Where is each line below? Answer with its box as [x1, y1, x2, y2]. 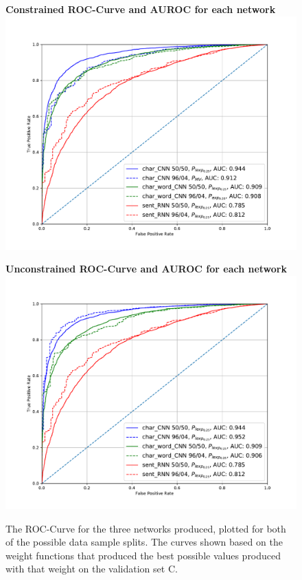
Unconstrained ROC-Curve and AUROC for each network [5, 261, 287, 276]
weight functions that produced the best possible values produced [5, 548, 281, 562]
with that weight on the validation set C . [5, 561, 178, 576]
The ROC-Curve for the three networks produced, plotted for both [5, 521, 286, 535]
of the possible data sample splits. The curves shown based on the [5, 535, 283, 549]
